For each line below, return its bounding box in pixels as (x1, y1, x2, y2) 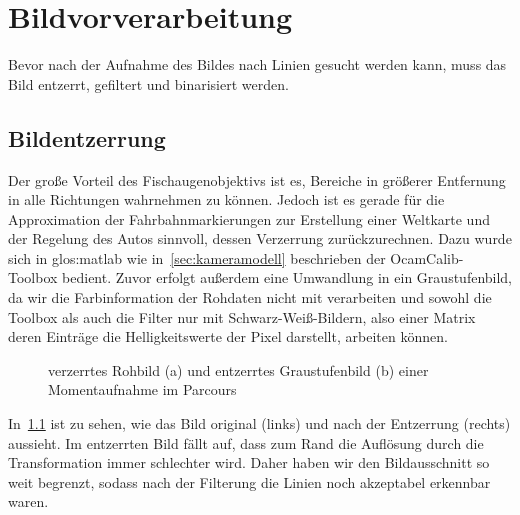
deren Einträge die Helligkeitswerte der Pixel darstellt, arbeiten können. (8, 326, 448, 347)
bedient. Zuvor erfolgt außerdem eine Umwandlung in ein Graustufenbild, (62, 267, 513, 288)
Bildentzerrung (8, 122, 166, 153)
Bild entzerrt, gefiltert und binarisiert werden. (8, 73, 289, 94)
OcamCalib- (390, 247, 464, 268)
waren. (8, 491, 49, 512)
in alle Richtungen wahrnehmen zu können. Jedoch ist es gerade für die (8, 189, 445, 210)
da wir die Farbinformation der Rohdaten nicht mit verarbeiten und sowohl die (8, 287, 492, 308)
